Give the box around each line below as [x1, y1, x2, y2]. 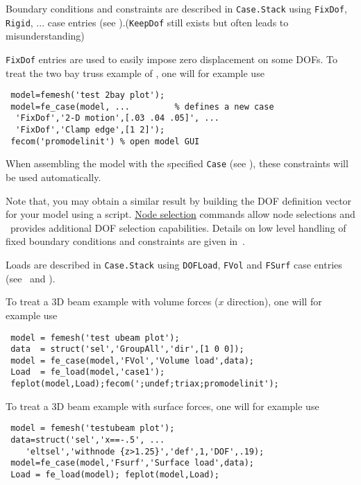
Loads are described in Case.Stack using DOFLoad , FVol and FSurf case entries [6, 257, 342, 272]
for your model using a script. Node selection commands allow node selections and [6, 207, 355, 221]
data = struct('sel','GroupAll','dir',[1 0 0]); [10, 344, 244, 355]
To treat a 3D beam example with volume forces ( [6, 294, 219, 309]
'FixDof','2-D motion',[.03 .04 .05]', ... [15, 113, 219, 124]
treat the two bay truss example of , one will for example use [6, 65, 265, 80]
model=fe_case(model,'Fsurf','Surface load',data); [10, 458, 254, 468]
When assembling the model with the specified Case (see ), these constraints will [6, 156, 349, 171]
